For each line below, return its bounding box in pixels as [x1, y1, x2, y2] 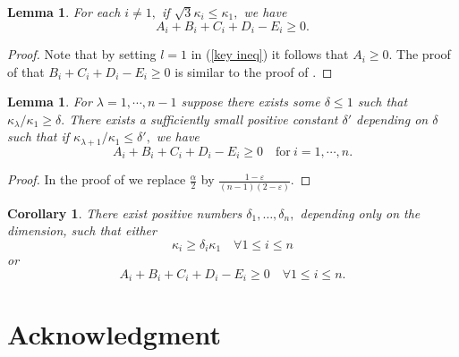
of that [7, 62, 45, 81]
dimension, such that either [7, 221, 157, 240]
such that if [7, 127, 70, 146]
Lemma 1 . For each [7, 3, 121, 21]
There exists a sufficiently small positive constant [69, 109, 338, 128]
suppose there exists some [181, 92, 320, 111]
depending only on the [300, 203, 421, 222]
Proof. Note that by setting [7, 45, 157, 64]
